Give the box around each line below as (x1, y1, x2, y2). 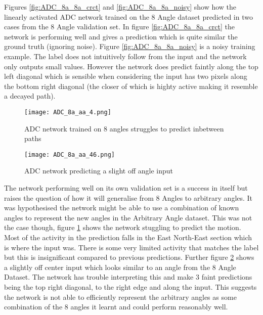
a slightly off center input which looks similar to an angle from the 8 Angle (4, 261, 236, 272)
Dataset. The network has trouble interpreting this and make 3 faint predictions (4, 272, 252, 282)
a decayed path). (4, 91, 56, 101)
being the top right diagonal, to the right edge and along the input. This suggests (4, 281, 257, 292)
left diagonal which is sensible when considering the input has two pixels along (4, 71, 247, 81)
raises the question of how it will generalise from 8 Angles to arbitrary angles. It (4, 192, 253, 203)
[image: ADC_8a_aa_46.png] (24, 151, 115, 158)
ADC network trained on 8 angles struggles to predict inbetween (24, 123, 224, 133)
